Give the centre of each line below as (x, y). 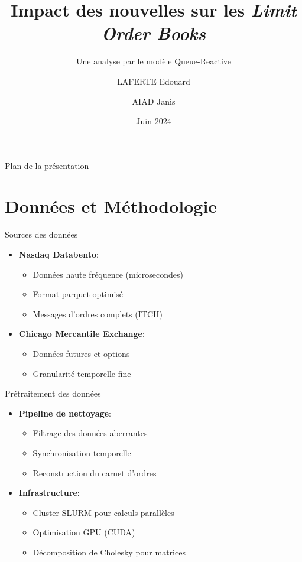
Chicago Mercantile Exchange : (82, 334)
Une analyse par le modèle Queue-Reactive (154, 61)
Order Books (154, 33)
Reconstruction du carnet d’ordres (95, 472)
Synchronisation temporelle (82, 452)
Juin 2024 (154, 121)
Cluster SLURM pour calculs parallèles (103, 512)
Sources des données (41, 234)
